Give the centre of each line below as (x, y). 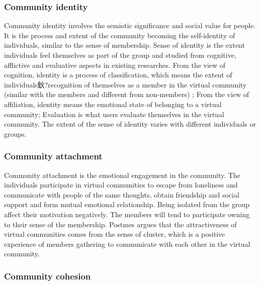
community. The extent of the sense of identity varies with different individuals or (130, 124)
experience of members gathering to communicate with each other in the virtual (127, 244)
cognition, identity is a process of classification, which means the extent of (118, 75)
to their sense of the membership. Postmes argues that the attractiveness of (120, 224)
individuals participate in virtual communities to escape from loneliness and (121, 185)
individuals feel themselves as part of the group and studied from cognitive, (120, 55)
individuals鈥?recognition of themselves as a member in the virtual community (125, 84)
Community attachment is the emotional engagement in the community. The (122, 175)
